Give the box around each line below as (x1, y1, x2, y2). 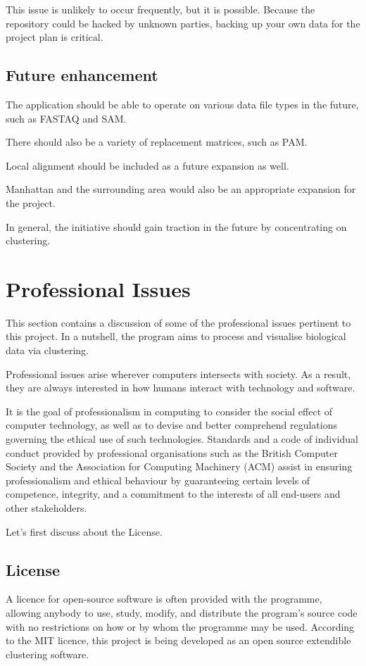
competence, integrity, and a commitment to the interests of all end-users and (6, 486, 341, 501)
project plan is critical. (6, 30, 103, 44)
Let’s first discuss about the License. (6, 524, 163, 539)
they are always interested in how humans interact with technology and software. (6, 380, 355, 395)
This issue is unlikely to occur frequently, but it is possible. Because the (6, 2, 315, 16)
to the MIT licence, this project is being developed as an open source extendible (6, 633, 351, 648)
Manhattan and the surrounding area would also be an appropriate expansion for (6, 182, 356, 196)
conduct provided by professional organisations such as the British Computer (6, 445, 338, 460)
